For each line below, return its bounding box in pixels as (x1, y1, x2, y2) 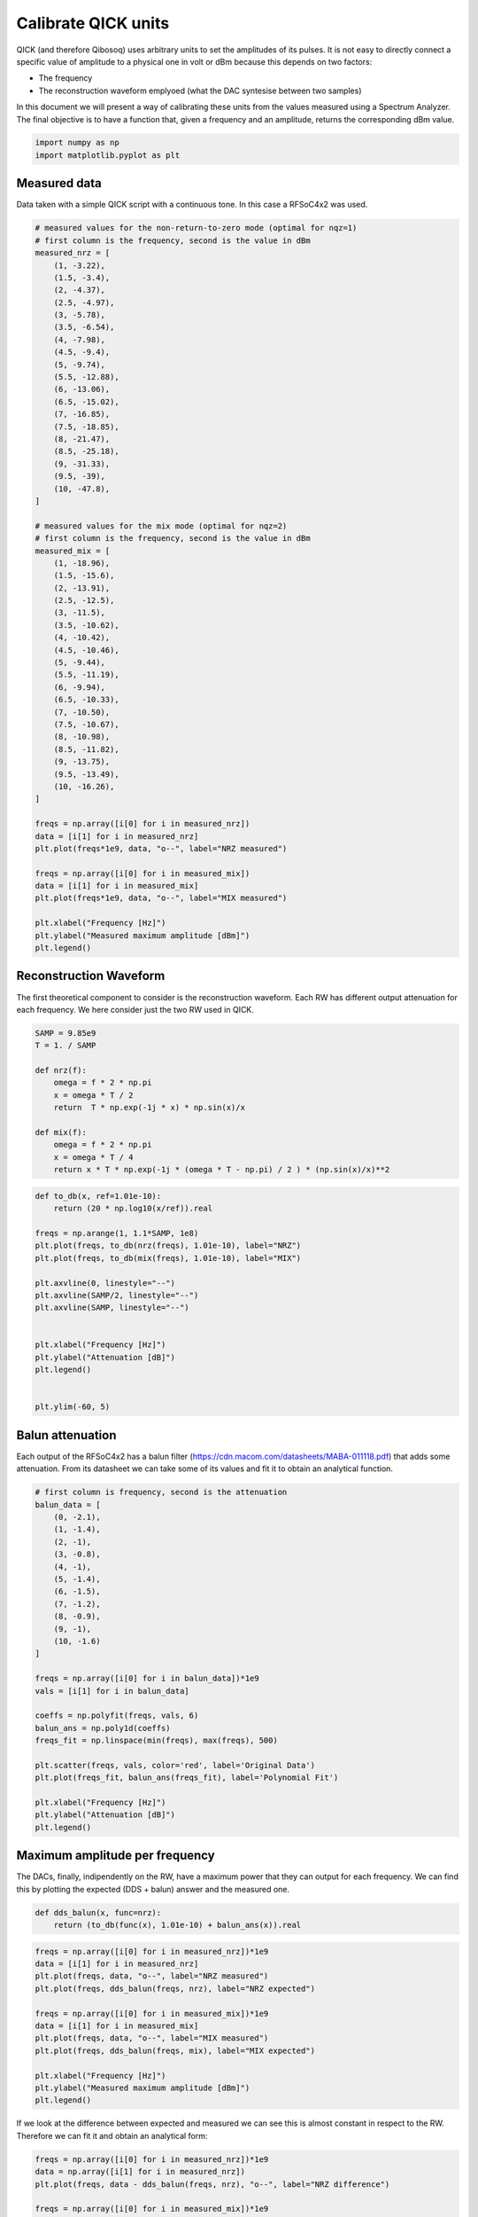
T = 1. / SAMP (35, 1040, 96, 1051)
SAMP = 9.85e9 (35, 1028, 96, 1038)
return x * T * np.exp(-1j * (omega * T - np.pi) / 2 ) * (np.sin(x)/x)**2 (53, 1164, 390, 1175)
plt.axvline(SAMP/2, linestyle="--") (35, 1290, 199, 1300)
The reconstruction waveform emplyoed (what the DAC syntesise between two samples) (38, 85, 362, 96)
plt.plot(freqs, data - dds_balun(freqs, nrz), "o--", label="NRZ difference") (35, 2179, 390, 2190)
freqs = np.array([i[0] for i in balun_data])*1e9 (35, 1673, 260, 1684)
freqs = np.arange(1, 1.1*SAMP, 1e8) (35, 1228, 199, 1238)
